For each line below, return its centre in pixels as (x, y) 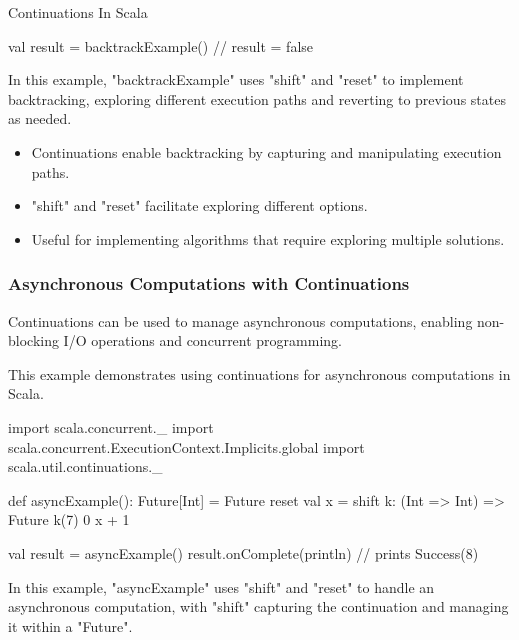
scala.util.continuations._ (85, 466)
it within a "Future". (70, 625)
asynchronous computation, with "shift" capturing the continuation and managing (258, 606)
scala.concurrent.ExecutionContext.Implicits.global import (186, 446)
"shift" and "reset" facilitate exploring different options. (199, 205)
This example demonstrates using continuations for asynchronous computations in (259, 373)
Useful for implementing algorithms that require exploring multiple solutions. (268, 238)
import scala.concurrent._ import (111, 426)
